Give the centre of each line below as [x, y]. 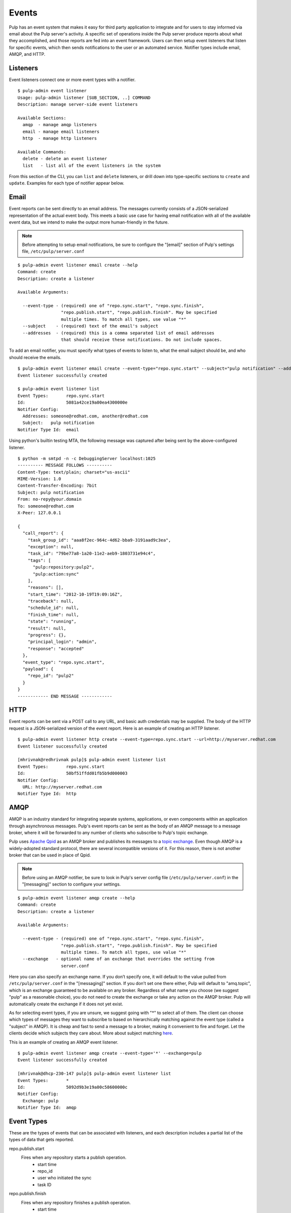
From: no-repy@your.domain [50, 499]
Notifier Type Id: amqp [47, 1108]
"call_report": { [43, 533]
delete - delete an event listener [65, 159]
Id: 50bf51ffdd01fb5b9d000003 [73, 773]
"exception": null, [51, 547]
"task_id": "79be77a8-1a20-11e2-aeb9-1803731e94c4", [92, 554]
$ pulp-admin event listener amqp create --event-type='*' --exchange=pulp [110, 1053]
